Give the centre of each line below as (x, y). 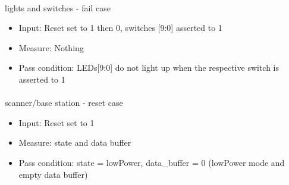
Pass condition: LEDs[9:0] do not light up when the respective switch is (149, 68)
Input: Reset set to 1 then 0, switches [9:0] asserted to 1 (120, 28)
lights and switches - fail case (58, 7)
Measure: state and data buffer (75, 142)
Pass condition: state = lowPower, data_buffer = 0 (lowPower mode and (152, 162)
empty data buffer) (53, 174)
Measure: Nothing (51, 47)
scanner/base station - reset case (64, 103)
